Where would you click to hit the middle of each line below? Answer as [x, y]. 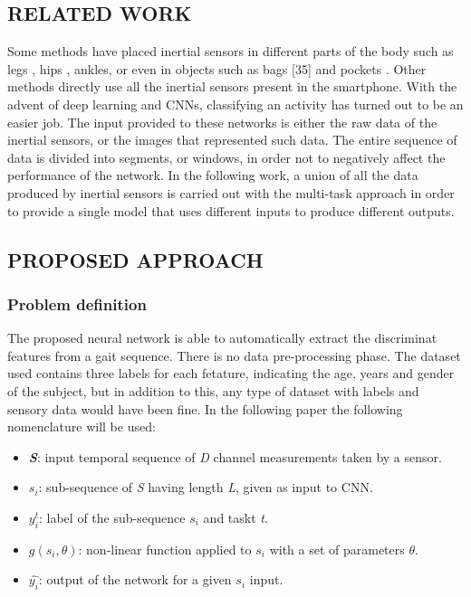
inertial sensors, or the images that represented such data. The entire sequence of [232, 140]
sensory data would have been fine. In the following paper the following [205, 408]
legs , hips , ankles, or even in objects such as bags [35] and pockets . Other [217, 68]
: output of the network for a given [135, 579]
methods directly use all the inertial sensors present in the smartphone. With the [232, 86]
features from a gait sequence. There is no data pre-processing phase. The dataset [234, 355]
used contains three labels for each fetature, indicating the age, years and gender [231, 373]
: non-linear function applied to [165, 549]
